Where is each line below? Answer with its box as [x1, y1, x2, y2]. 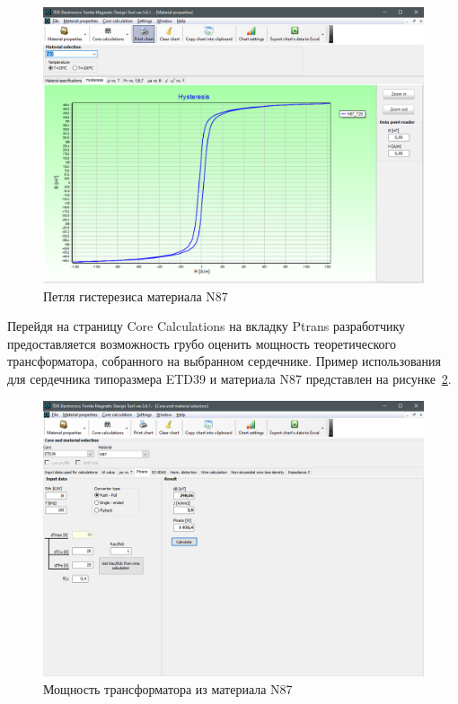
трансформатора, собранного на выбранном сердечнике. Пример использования [7, 352, 441, 370]
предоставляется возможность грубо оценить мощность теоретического [7, 334, 396, 352]
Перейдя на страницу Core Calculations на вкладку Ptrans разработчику [7, 317, 406, 335]
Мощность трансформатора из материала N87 [43, 680, 293, 699]
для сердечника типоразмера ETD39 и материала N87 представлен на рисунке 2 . [7, 369, 452, 388]
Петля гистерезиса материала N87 [43, 286, 228, 305]
